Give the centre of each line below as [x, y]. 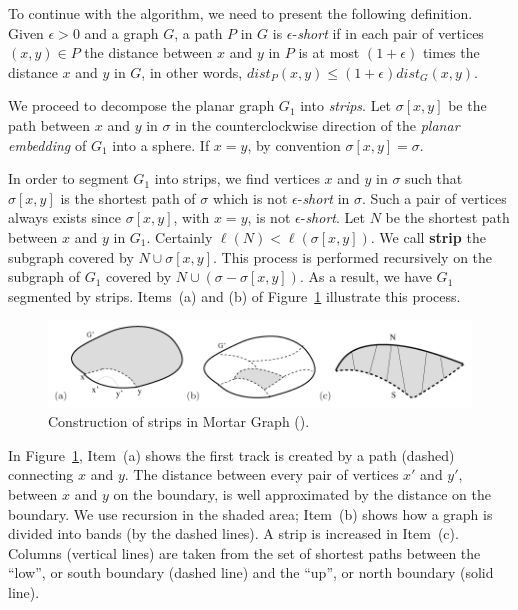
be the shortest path [447, 217]
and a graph [121, 32]
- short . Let [332, 217]
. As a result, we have [365, 276]
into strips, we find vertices [237, 178]
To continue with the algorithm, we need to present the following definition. [240, 13]
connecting [41, 474]
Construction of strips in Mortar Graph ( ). [179, 421]
